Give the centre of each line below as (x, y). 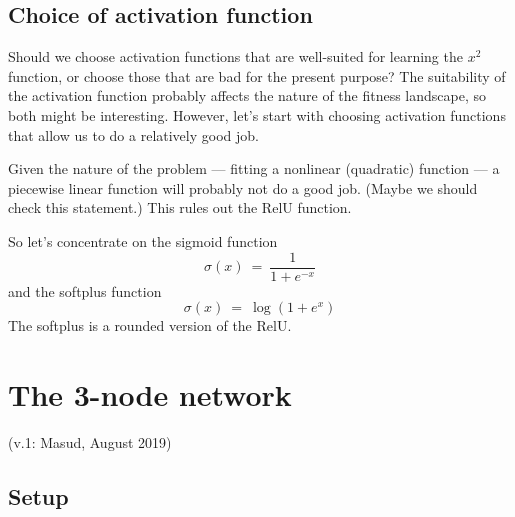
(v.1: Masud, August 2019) (90, 441)
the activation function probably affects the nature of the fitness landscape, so (247, 95)
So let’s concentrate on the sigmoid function (143, 240)
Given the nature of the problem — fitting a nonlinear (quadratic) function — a (254, 168)
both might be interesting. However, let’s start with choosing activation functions (257, 114)
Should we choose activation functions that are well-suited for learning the (235, 56)
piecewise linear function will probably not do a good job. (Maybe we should (243, 187)
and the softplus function (85, 290)
